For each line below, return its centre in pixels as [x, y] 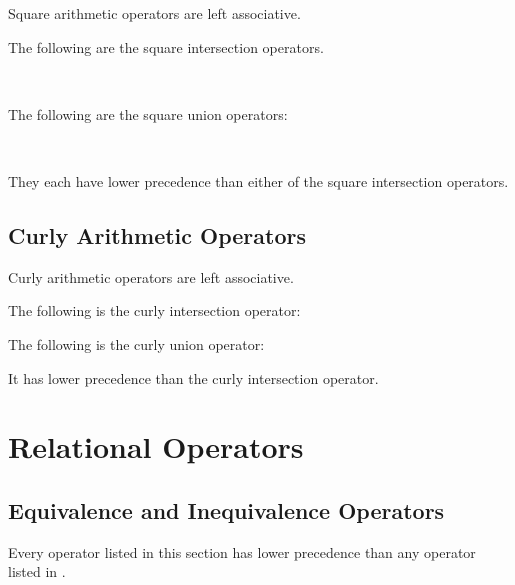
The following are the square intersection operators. [166, 46]
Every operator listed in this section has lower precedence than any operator [242, 551]
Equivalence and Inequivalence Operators [226, 509]
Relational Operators [156, 446]
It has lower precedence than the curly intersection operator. [193, 377]
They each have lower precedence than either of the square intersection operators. [258, 180]
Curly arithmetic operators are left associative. [151, 276]
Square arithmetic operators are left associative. [154, 13]
